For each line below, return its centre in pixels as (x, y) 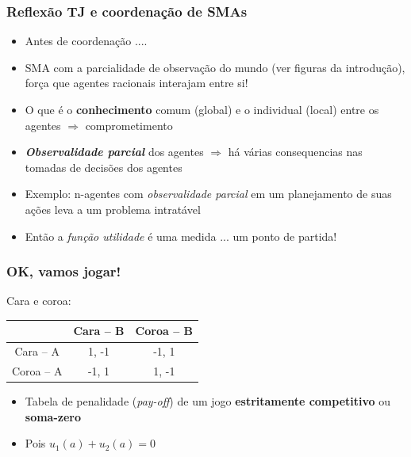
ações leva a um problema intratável (113, 209)
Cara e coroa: (39, 301)
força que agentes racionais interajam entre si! (136, 83)
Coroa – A (37, 371)
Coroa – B (164, 331)
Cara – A (37, 351)
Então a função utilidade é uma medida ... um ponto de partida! (181, 236)
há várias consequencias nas (295, 152)
